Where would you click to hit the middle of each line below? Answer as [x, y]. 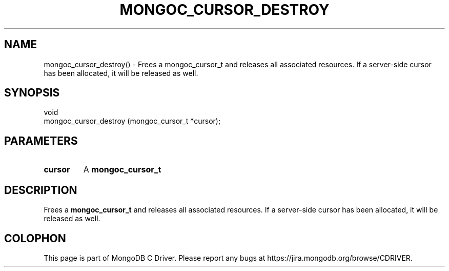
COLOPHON [35, 238]
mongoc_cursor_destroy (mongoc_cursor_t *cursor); [132, 121]
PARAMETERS [41, 141]
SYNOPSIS [32, 93]
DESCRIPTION [41, 190]
